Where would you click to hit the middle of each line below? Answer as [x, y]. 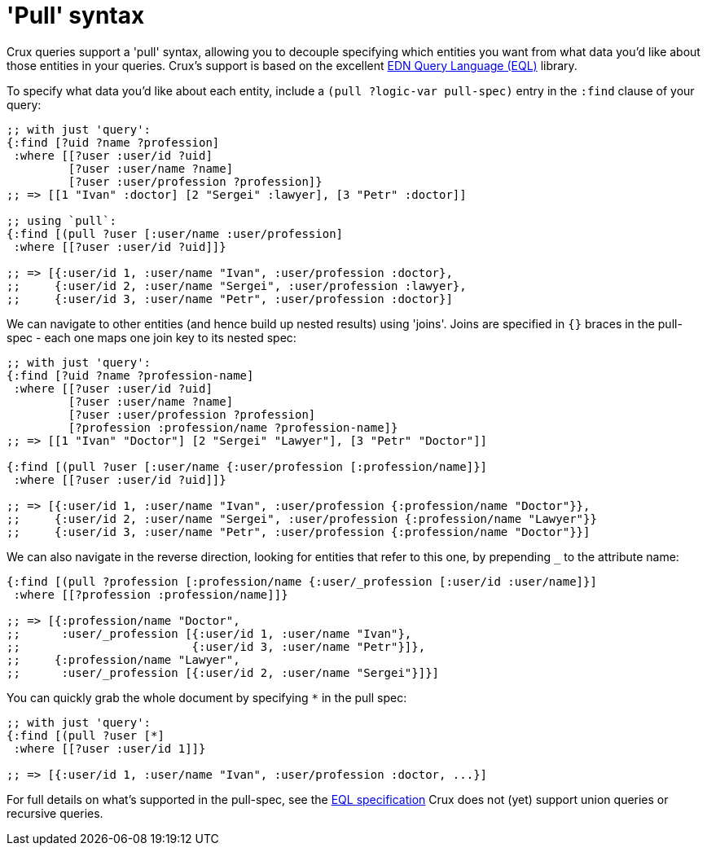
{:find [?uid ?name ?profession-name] [130, 375]
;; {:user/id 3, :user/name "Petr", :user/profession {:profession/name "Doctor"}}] [299, 531]
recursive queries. [55, 813]
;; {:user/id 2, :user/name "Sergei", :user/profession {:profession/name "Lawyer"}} [302, 518]
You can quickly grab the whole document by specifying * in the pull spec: [207, 697]
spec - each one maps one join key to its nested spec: [151, 337]
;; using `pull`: [61, 220]
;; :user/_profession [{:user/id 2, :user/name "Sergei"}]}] [223, 672]
